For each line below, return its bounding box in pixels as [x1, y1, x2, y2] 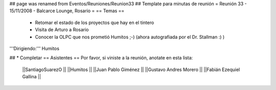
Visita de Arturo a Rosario [35, 27, 89, 33]
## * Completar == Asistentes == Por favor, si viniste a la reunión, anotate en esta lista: [9, 55, 193, 61]
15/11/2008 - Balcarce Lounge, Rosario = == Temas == [9, 8, 125, 14]
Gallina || [22, 74, 41, 80]
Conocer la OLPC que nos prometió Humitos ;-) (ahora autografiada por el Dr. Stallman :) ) [35, 34, 225, 40]
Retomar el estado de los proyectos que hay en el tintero [35, 19, 154, 26]
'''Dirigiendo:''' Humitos [9, 45, 60, 51]
